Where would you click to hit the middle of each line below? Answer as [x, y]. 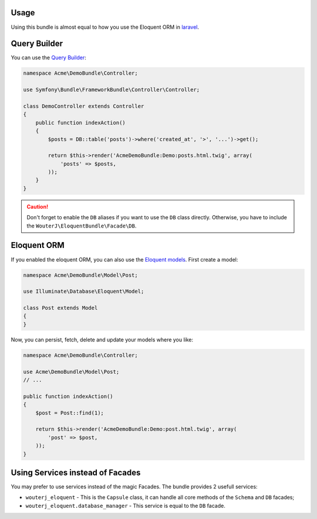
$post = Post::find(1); [70, 413]
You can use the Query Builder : [48, 58]
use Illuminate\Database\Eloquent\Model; [84, 292]
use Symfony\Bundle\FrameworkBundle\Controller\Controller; [112, 90]
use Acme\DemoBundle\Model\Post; [71, 371]
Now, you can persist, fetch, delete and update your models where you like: [102, 339]
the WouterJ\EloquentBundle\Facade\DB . [82, 226]
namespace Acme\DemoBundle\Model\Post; [80, 275]
